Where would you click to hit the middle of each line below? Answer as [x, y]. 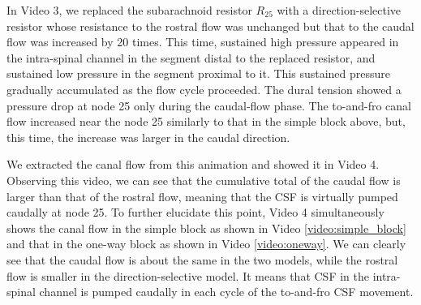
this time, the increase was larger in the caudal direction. [148, 137]
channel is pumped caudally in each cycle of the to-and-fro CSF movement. [226, 292]
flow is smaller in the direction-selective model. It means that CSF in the [188, 275]
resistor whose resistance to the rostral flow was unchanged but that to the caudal [210, 26]
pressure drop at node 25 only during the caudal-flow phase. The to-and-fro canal [209, 105]
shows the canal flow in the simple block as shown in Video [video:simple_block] [206, 228]
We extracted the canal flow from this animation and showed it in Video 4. [193, 164]
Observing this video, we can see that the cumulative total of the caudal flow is [204, 180]
